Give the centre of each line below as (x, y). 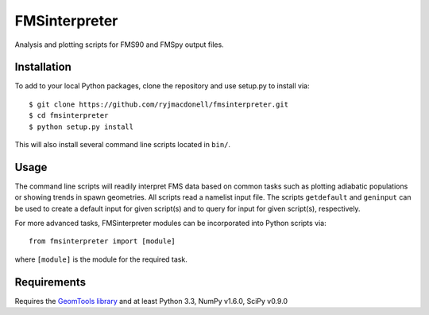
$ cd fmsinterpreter (69, 116)
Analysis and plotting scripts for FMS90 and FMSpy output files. (119, 45)
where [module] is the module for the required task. (101, 259)
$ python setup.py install (81, 126)
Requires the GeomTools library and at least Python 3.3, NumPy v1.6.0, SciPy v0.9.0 (151, 301)
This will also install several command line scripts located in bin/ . (122, 145)
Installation (43, 67)
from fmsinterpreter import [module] (102, 241)
